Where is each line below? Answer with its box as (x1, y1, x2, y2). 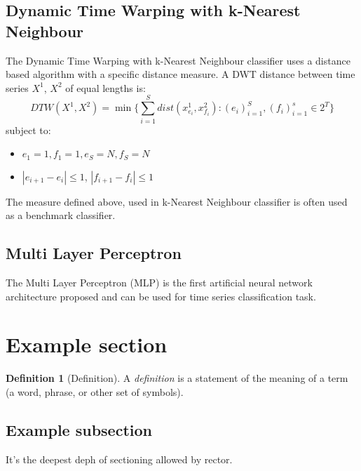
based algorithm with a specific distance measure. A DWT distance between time (6, 67, 355, 81)
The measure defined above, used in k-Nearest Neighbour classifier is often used (6, 194, 348, 208)
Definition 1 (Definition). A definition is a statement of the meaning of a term (6, 371, 348, 385)
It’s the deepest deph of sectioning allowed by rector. (6, 451, 233, 466)
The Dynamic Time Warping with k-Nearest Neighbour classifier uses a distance (6, 53, 350, 67)
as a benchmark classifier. (6, 208, 116, 223)
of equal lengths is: (65, 80, 146, 95)
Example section (6, 330, 168, 359)
